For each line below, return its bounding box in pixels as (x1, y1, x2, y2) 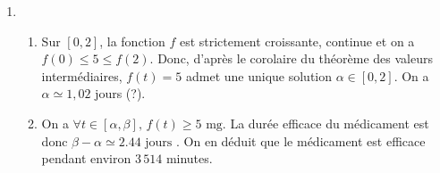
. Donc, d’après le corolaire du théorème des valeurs (149, 49, 433, 68)
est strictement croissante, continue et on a (179, 31, 415, 50)
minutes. (165, 149, 213, 168)
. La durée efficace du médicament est (222, 113, 429, 132)
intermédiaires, (41, 66, 123, 85)
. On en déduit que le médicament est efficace (176, 131, 426, 150)
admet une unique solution (185, 66, 333, 85)
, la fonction (99, 31, 165, 50)
